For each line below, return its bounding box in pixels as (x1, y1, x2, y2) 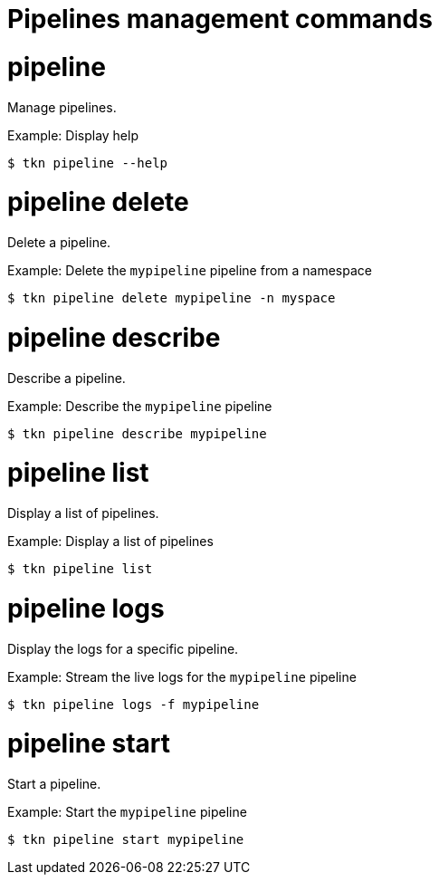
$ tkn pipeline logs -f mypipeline (7, 696, 260, 712)
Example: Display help (7, 127, 138, 143)
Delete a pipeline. (7, 235, 111, 250)
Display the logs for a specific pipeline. (7, 640, 239, 657)
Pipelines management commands (7, 4, 433, 34)
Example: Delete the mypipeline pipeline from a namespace (7, 263, 372, 278)
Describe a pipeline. (7, 369, 126, 386)
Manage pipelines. (7, 99, 117, 115)
